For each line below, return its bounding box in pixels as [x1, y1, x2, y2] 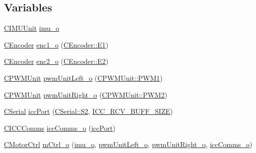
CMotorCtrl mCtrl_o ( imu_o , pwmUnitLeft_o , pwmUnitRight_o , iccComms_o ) [4, 139, 253, 150]
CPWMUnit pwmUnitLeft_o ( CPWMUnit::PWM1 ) [4, 72, 163, 83]
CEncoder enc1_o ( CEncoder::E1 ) [4, 39, 109, 50]
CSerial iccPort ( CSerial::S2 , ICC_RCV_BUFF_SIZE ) [4, 106, 173, 116]
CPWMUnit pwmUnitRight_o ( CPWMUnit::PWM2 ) [4, 89, 168, 100]
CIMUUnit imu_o [4, 23, 60, 33]
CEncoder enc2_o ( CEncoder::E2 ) [4, 56, 109, 66]
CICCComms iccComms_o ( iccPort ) [4, 122, 116, 133]
